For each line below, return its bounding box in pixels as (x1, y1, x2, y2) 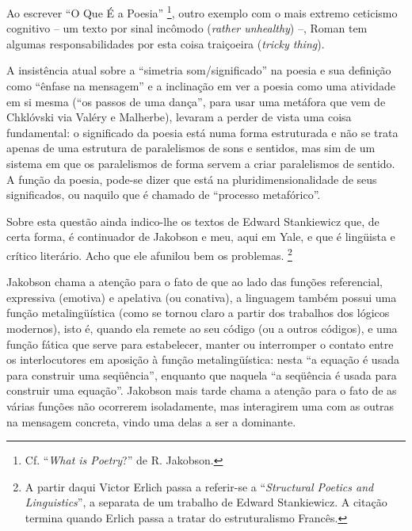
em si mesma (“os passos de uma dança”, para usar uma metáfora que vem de (6, 93, 386, 109)
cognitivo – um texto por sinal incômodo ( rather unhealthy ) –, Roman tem (6, 20, 368, 36)
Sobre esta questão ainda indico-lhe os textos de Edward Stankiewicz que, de (6, 212, 380, 229)
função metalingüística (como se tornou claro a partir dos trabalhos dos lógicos (6, 304, 390, 321)
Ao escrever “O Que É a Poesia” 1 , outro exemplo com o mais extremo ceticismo (6, 2, 398, 21)
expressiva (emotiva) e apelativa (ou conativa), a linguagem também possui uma (6, 288, 397, 305)
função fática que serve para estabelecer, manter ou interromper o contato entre (6, 335, 394, 352)
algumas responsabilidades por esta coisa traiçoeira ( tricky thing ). (6, 35, 325, 52)
